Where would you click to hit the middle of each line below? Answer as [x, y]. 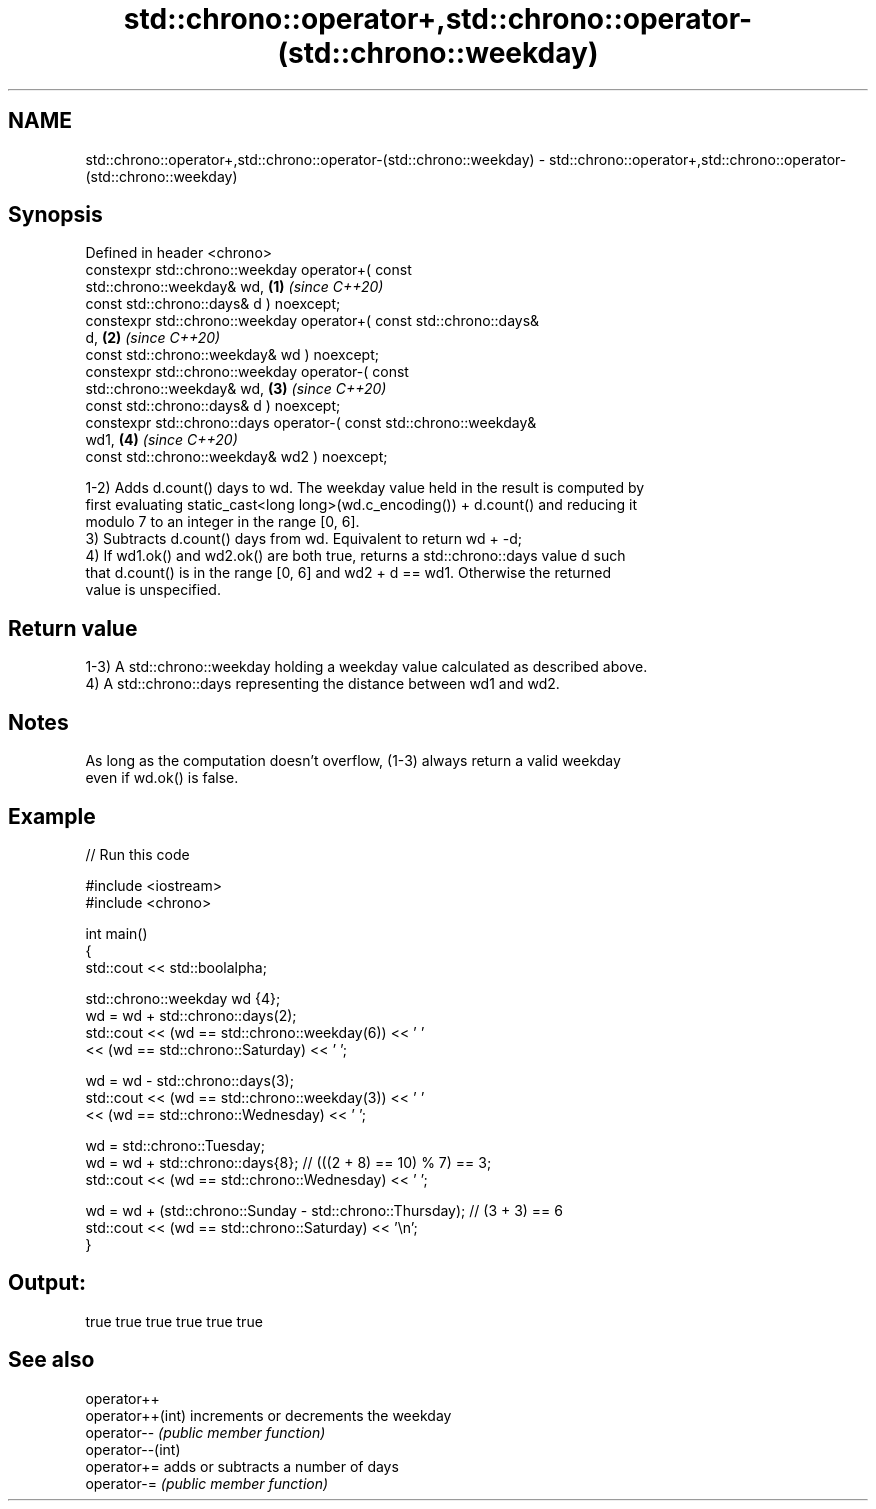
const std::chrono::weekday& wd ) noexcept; [232, 355]
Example [52, 816]
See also [51, 1360]
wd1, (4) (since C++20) [161, 440]
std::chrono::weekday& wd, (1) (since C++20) [234, 287]
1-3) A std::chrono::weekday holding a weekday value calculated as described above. [366, 667]
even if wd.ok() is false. [162, 778]
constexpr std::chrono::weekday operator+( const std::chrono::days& [312, 321]
